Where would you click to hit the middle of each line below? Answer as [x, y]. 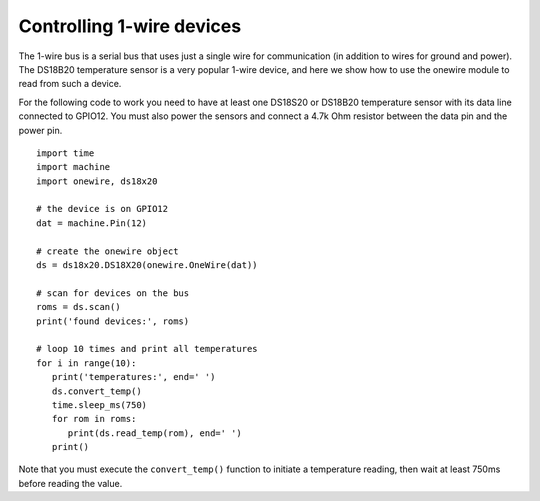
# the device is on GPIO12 [102, 209]
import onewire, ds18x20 [97, 181]
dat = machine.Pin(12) [92, 223]
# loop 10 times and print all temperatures [147, 349]
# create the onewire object [107, 251]
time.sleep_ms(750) [99, 404]
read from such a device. [70, 84]
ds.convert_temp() [96, 391]
